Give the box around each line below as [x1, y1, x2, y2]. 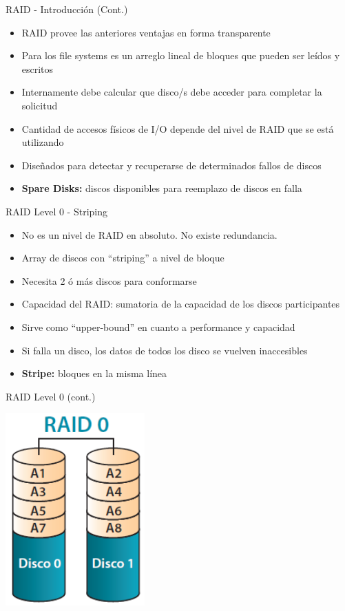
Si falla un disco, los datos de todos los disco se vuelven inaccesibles [21, 343, 308, 357]
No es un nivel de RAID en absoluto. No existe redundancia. [21, 227, 278, 242]
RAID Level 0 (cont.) [6, 389, 96, 403]
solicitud [21, 98, 58, 112]
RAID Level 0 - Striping [6, 204, 108, 218]
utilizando [21, 135, 64, 149]
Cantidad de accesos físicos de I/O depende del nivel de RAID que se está [21, 121, 334, 136]
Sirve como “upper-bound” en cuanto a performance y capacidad [21, 319, 295, 334]
